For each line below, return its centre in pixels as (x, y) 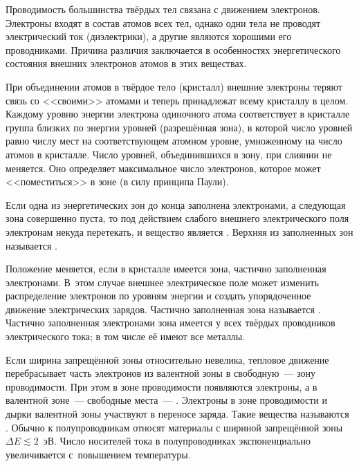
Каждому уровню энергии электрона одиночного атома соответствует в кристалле (178, 114)
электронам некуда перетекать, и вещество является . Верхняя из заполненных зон (179, 231)
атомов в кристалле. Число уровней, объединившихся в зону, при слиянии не (169, 154)
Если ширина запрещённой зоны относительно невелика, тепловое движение (167, 359)
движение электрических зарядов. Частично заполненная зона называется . (163, 309)
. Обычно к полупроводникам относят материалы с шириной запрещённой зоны (174, 427)
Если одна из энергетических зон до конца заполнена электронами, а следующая (176, 204)
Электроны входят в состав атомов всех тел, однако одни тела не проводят (163, 22)
